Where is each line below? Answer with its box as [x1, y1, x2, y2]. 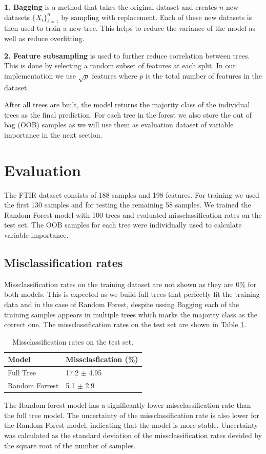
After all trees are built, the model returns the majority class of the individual [4, 99, 250, 110]
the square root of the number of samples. [4, 440, 136, 450]
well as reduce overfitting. [4, 32, 85, 43]
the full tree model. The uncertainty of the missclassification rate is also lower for [4, 409, 260, 420]
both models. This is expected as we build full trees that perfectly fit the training [4, 289, 260, 299]
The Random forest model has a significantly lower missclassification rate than [4, 400, 251, 410]
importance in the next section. [4, 129, 103, 140]
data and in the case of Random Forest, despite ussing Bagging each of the [4, 298, 239, 309]
